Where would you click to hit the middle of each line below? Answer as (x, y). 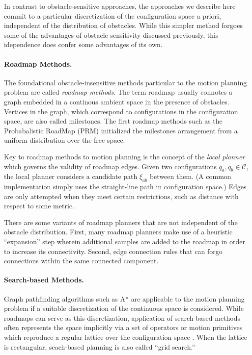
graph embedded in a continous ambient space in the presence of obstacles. (117, 101)
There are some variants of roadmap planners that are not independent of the (121, 222)
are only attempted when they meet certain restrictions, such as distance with (121, 196)
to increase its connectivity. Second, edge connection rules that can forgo (113, 251)
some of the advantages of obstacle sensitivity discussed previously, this (111, 35)
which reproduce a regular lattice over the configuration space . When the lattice (126, 337)
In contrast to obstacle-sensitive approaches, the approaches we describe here (120, 6)
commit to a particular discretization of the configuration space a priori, (112, 15)
